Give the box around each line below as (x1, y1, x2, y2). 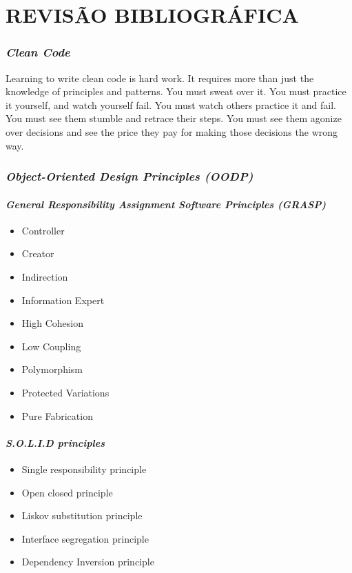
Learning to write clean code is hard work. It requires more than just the (6, 70, 314, 85)
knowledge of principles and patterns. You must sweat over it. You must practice (6, 84, 346, 99)
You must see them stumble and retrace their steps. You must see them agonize (6, 111, 342, 125)
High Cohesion (21, 316, 83, 330)
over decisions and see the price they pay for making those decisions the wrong (6, 124, 338, 139)
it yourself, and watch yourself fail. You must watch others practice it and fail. (6, 97, 336, 112)
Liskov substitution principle (21, 508, 143, 523)
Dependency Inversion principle (21, 554, 154, 569)
